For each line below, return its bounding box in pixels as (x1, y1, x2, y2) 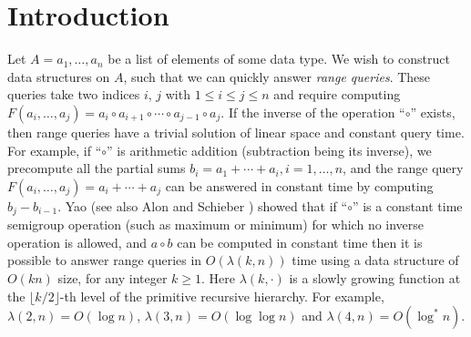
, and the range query (343, 158, 464, 178)
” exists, (410, 102, 456, 121)
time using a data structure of (292, 250, 459, 270)
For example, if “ (7, 140, 102, 159)
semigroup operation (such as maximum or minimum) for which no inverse (7, 215, 425, 234)
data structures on (7, 66, 110, 86)
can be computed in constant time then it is (177, 232, 423, 251)
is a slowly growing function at (289, 268, 461, 287)
